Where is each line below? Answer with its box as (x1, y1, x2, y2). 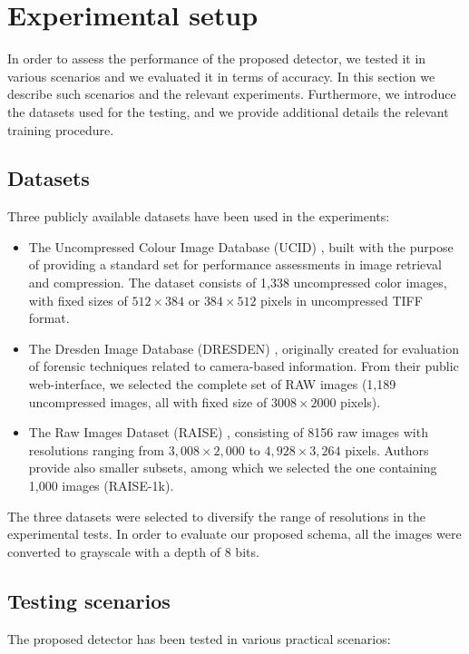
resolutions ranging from (28, 440, 165, 459)
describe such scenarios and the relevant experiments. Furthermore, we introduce (7, 84, 456, 103)
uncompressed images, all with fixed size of (28, 392, 268, 411)
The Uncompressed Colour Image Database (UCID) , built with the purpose (28, 237, 454, 256)
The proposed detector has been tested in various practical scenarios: (7, 629, 391, 648)
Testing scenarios (7, 586, 171, 614)
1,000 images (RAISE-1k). (28, 476, 174, 495)
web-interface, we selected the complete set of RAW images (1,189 (28, 375, 396, 394)
